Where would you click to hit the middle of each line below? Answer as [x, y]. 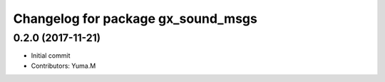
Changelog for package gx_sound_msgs [135, 19]
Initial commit [51, 56]
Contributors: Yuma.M [63, 66]
